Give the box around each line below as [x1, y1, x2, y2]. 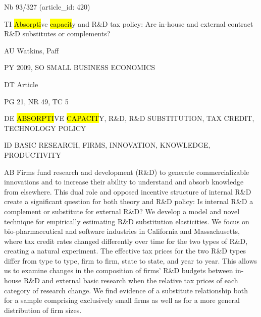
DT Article [4, 79, 38, 89]
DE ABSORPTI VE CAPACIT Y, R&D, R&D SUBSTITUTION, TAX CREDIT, [4, 113, 254, 123]
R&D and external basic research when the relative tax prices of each [23, 275, 238, 286]
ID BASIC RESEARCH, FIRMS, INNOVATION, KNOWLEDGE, [4, 140, 211, 150]
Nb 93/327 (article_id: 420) [4, 2, 90, 12]
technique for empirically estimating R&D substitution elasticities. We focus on [4, 216, 249, 226]
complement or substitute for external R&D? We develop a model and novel [4, 206, 240, 216]
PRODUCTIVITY [4, 149, 61, 160]
